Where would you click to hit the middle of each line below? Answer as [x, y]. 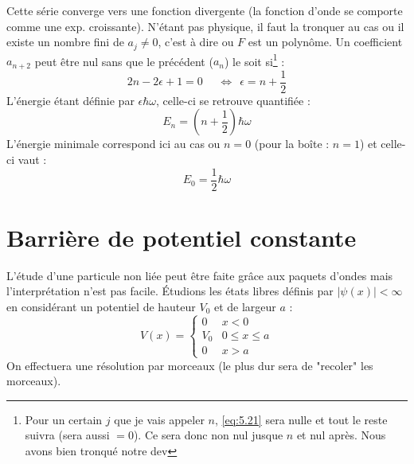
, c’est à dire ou [196, 42]
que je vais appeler [159, 419]
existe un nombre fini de [65, 42]
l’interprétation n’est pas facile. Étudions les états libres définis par [170, 291]
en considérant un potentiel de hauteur [101, 306]
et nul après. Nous [341, 435]
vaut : [32, 159]
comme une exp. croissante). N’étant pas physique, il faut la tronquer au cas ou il [205, 26]
